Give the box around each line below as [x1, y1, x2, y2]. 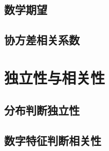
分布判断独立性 [4, 102, 80, 118]
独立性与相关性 [4, 67, 105, 88]
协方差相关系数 [4, 32, 80, 48]
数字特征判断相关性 [4, 133, 101, 148]
